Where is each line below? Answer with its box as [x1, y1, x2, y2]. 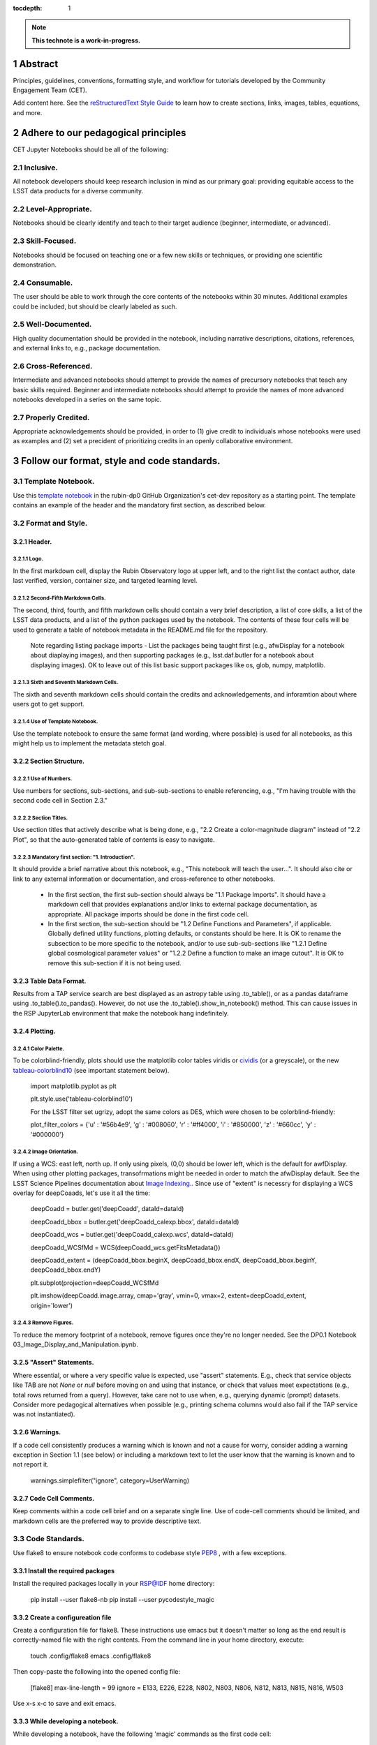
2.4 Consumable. [13, 278, 73, 288]
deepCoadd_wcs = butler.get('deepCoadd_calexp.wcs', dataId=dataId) [30, 1231, 234, 1239]
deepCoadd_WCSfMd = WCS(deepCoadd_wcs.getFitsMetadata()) [30, 1243, 221, 1252]
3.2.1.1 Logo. [13, 556, 43, 563]
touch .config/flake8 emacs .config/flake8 [30, 1651, 151, 1660]
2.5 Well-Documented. [13, 320, 92, 329]
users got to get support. [13, 700, 85, 708]
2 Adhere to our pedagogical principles [13, 126, 186, 139]
